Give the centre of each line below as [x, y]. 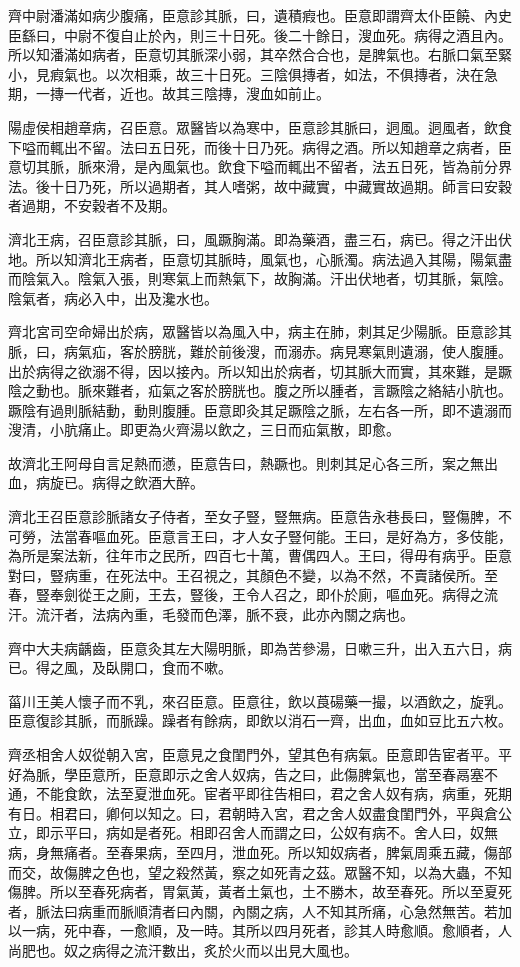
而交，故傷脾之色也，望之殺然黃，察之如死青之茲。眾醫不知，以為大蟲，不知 [260, 871]
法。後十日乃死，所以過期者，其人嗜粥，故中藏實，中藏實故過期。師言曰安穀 [260, 185]
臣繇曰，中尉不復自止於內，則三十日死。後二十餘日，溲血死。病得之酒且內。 [260, 34]
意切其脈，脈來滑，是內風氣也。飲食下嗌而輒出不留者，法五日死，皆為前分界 [260, 166]
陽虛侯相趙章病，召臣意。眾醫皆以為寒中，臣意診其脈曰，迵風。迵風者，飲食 [260, 126]
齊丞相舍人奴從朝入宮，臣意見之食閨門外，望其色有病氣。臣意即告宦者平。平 [260, 754]
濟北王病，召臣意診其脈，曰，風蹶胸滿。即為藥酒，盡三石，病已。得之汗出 [253, 238]
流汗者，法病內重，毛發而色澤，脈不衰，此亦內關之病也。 [224, 614]
